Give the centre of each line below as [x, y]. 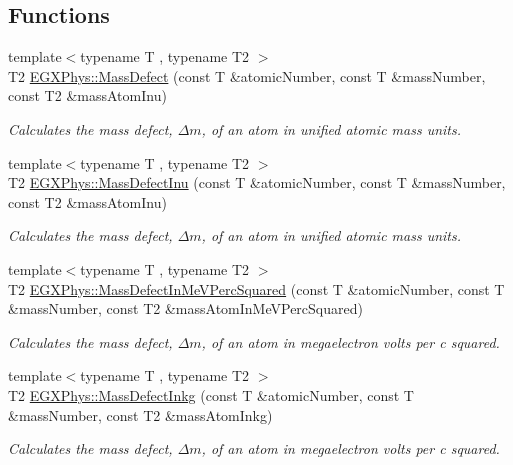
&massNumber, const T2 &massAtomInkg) [140, 414]
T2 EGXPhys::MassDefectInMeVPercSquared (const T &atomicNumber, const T [256, 288]
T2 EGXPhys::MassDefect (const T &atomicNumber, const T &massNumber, [247, 75]
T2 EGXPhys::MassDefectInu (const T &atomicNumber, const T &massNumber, [257, 182]
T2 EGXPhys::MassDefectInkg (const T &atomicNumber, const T [211, 394]
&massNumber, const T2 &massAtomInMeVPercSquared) [185, 308]
